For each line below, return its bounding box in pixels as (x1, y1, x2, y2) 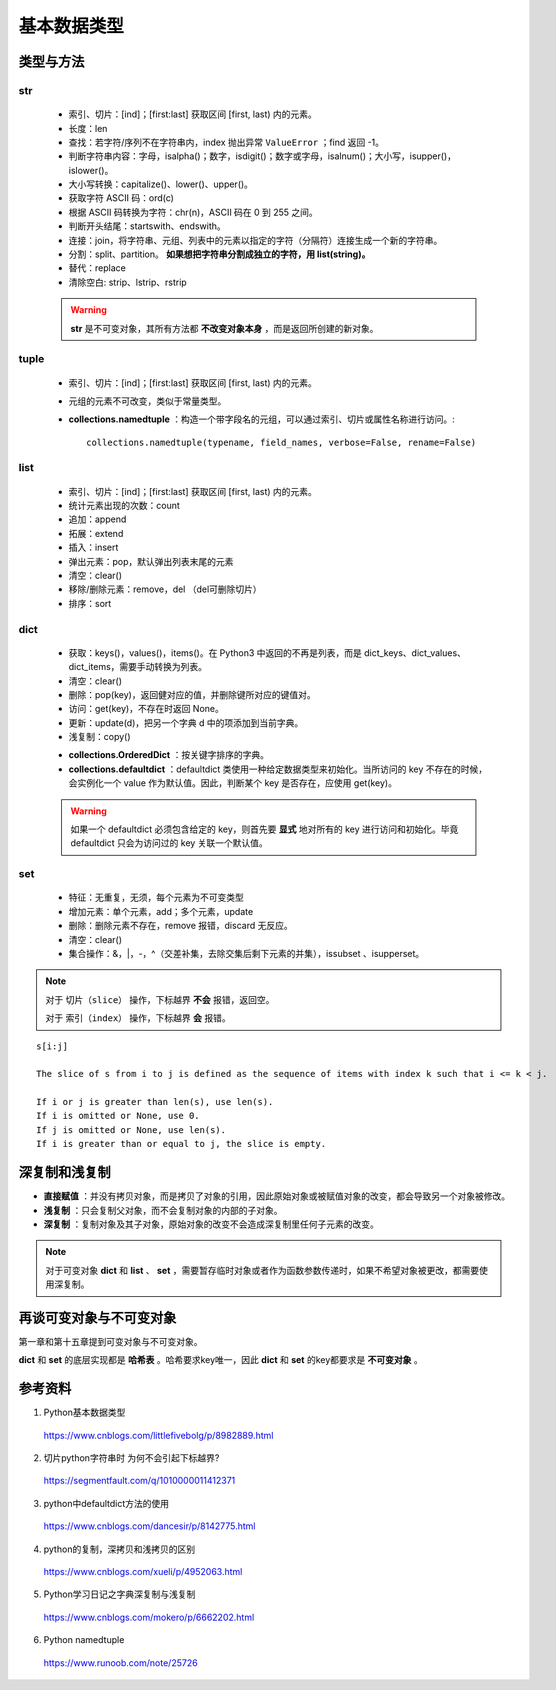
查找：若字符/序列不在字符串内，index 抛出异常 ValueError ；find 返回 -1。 (68, 136, 385, 148)
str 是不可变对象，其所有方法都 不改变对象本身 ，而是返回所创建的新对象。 (70, 322, 379, 334)
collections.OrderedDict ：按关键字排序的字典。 (68, 749, 270, 761)
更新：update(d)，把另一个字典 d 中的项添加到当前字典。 (68, 716, 304, 729)
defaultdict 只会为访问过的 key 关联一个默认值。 (70, 837, 269, 849)
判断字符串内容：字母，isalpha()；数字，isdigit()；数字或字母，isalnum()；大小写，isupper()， (68, 150, 457, 162)
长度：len (68, 122, 108, 134)
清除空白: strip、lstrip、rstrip (68, 276, 187, 288)
